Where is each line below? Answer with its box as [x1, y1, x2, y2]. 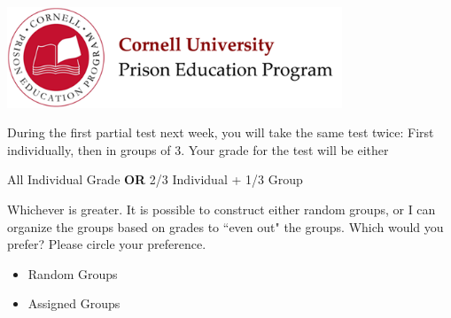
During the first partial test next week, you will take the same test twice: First [7, 123, 434, 142]
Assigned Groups [27, 294, 121, 313]
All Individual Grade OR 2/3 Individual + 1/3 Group [7, 170, 303, 189]
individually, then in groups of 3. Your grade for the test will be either [7, 140, 389, 159]
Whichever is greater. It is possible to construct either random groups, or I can [7, 199, 436, 218]
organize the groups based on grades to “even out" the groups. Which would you [7, 217, 444, 236]
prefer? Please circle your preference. [7, 235, 206, 253]
